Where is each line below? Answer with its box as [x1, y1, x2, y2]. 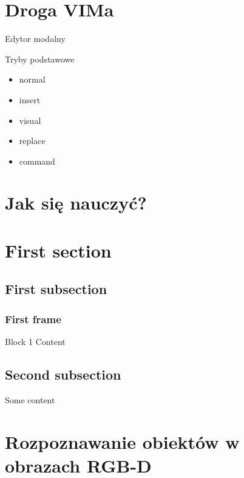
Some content [5, 393, 55, 406]
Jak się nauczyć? [5, 190, 147, 215]
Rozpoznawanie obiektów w [5, 429, 240, 454]
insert [19, 93, 41, 106]
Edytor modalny [5, 32, 66, 45]
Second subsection [5, 365, 121, 384]
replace [19, 134, 46, 147]
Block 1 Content [5, 335, 66, 348]
